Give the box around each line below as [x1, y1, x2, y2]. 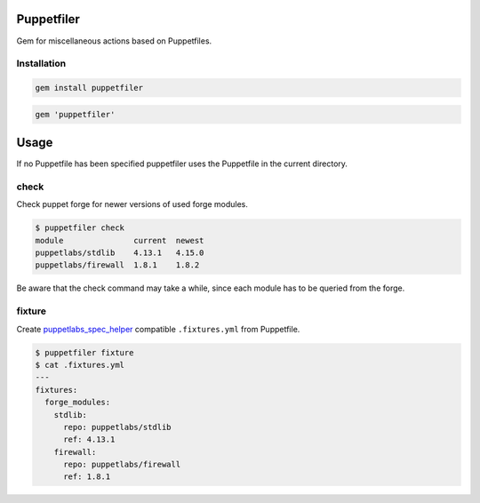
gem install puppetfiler [35, 83, 144, 93]
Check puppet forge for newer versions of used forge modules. [16, 199, 249, 210]
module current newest [35, 236, 204, 245]
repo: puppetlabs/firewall [63, 459, 181, 470]
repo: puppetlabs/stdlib [63, 422, 172, 432]
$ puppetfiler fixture [35, 347, 134, 357]
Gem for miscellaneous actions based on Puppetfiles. [16, 36, 212, 46]
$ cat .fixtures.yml [35, 360, 124, 370]
